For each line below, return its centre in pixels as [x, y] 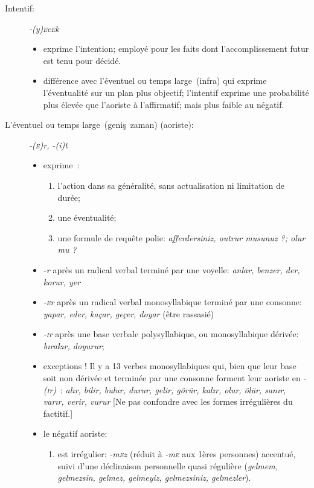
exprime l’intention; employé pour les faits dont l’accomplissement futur [176, 49]
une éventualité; [87, 217]
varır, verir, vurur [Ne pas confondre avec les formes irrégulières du [168, 401]
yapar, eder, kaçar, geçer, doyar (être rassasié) [129, 313]
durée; [69, 197]
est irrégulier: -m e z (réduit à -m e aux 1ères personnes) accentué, [177, 454]
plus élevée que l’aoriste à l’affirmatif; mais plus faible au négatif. [164, 104]
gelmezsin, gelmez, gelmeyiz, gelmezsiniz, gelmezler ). [154, 477]
